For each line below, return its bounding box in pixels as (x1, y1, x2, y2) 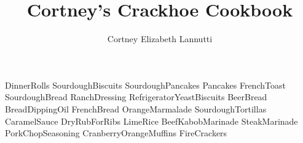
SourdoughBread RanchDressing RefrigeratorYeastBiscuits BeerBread (5, 90, 267, 103)
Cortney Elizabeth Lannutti (107, 32, 213, 45)
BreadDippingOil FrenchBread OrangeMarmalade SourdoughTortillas (5, 102, 267, 115)
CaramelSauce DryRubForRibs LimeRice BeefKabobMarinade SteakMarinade (5, 114, 298, 127)
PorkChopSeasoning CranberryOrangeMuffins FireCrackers (5, 127, 227, 139)
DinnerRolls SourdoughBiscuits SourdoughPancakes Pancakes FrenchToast (5, 78, 286, 91)
